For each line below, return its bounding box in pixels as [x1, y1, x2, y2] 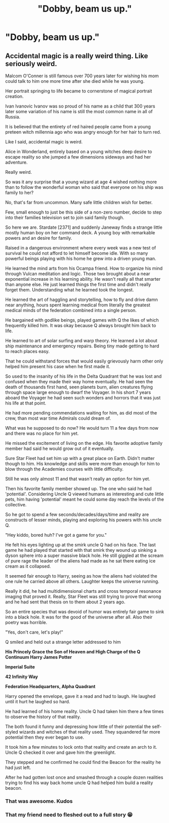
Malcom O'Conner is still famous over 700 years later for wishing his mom [5, 73, 159, 79]
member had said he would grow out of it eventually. [5, 445, 115, 451]
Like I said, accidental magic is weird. [5, 139, 83, 144]
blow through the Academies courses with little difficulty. [5, 466, 124, 472]
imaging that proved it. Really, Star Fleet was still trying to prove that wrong [5, 594, 161, 599]
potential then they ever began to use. [5, 734, 84, 740]
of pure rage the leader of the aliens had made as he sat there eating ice [5, 558, 156, 563]
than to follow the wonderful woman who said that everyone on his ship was [5, 184, 163, 190]
